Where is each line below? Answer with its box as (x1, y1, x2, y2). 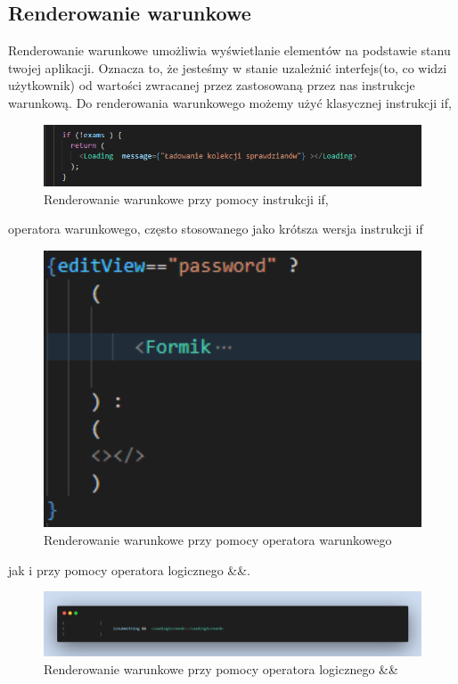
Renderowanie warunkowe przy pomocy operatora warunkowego (44, 531, 392, 549)
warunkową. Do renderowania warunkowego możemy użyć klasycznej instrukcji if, (8, 93, 452, 111)
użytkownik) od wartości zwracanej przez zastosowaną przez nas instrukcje (8, 76, 415, 95)
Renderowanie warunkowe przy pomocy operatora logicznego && (44, 659, 398, 678)
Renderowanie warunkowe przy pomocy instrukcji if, (44, 189, 329, 208)
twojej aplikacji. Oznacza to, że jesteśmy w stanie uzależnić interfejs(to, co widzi (8, 58, 447, 77)
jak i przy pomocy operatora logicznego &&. (8, 560, 250, 579)
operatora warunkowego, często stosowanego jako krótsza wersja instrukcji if (8, 219, 423, 238)
